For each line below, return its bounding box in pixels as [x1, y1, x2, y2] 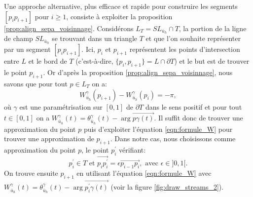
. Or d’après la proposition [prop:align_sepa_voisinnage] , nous [43, 67, 233, 78]
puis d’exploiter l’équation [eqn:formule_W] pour [83, 123, 233, 134]
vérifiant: [119, 145, 146, 155]
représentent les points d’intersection [129, 44, 240, 54]
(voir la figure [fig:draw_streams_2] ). [110, 182, 224, 192]
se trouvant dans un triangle [52, 33, 138, 43]
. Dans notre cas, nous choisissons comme [110, 133, 236, 144]
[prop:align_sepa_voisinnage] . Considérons [4, 23, 134, 33]
